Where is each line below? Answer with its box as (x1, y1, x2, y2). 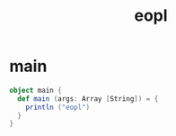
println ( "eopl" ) (25, 103, 91, 112)
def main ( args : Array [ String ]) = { (17, 94, 159, 104)
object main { (9, 86, 63, 95)
